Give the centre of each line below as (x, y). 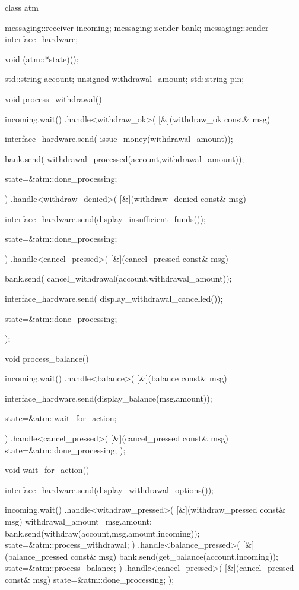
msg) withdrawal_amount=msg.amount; (78, 521)
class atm (22, 7)
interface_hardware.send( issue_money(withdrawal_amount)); (119, 139)
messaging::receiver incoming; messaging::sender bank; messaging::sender (137, 27)
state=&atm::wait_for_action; (61, 418)
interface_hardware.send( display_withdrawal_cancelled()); (114, 298)
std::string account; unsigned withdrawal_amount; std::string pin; (125, 79)
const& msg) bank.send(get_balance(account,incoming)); (174, 556)
